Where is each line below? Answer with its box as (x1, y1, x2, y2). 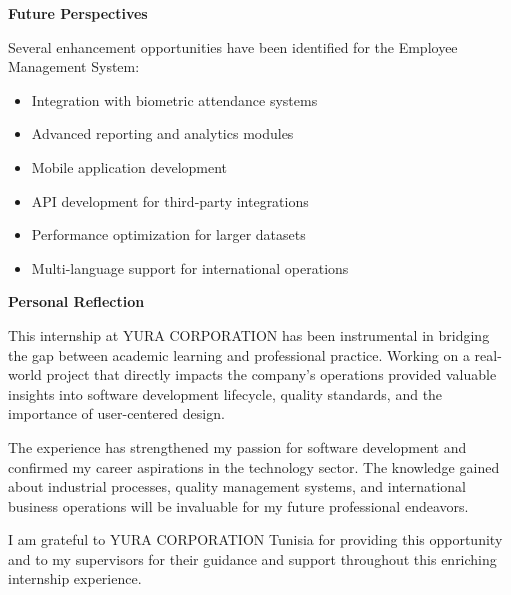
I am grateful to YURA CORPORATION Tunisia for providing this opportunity (8, 529, 503, 550)
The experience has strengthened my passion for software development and (8, 436, 467, 457)
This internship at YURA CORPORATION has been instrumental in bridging (8, 324, 490, 345)
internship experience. (8, 568, 142, 589)
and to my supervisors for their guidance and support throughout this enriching (8, 548, 497, 569)
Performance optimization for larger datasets (31, 224, 306, 245)
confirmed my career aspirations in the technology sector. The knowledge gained (8, 456, 500, 477)
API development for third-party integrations (31, 190, 309, 211)
